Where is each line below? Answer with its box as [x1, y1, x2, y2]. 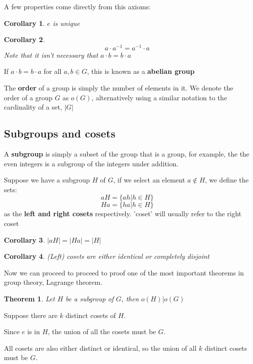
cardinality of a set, [4, 102, 62, 112]
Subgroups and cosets [4, 126, 115, 141]
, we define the [205, 175, 249, 185]
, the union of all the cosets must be [47, 326, 156, 337]
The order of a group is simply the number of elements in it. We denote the [4, 83, 233, 93]
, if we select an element [113, 175, 185, 185]
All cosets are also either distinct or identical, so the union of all [4, 342, 197, 353]
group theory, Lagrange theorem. [4, 277, 103, 287]
